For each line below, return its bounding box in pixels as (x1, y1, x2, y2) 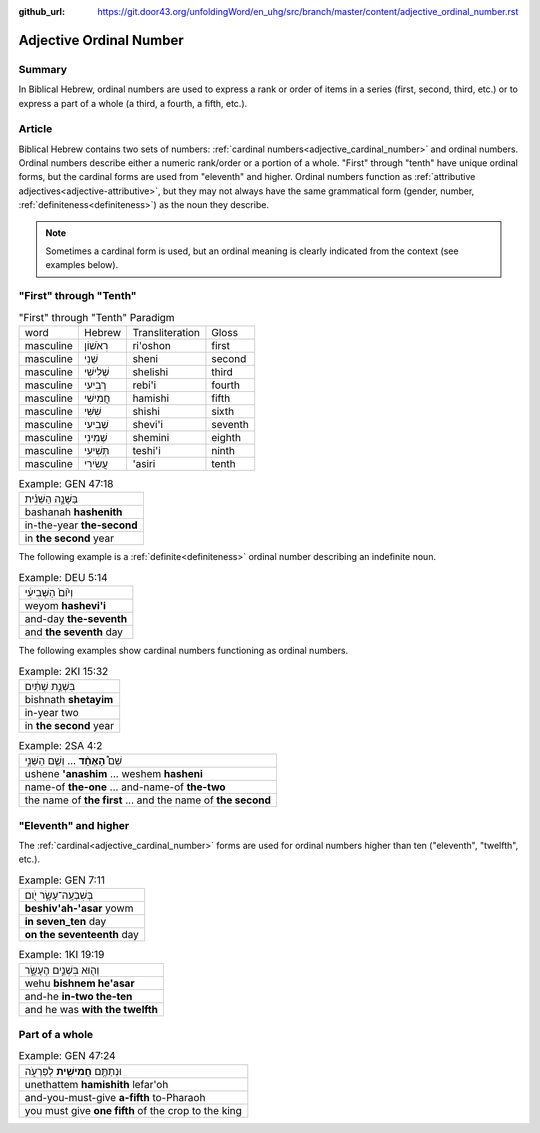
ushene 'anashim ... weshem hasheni (24, 767, 204, 781)
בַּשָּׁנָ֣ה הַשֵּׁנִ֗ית (24, 492, 79, 506)
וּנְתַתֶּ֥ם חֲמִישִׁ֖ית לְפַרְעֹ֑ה (24, 1064, 122, 1078)
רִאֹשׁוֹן (83, 338, 109, 352)
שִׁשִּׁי (83, 404, 102, 418)
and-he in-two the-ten (24, 989, 133, 1003)
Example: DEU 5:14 (18, 570, 108, 584)
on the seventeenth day (24, 928, 140, 942)
